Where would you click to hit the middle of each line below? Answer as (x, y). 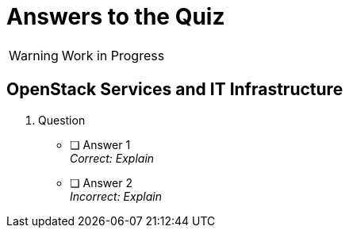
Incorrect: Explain (116, 196)
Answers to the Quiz (116, 17)
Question (62, 120)
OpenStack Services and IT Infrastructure (175, 90)
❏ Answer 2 (101, 182)
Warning (34, 55)
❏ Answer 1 (100, 144)
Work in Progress (113, 55)
